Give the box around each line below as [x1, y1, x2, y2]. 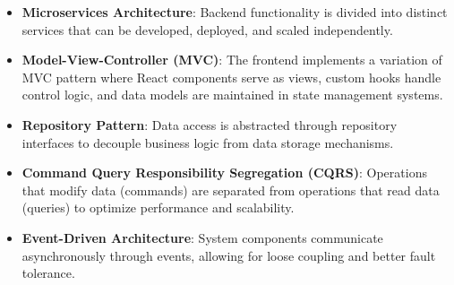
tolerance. [21, 263, 75, 282]
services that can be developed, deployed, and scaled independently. [21, 20, 393, 39]
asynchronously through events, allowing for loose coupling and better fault [21, 246, 436, 264]
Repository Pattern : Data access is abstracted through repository [21, 115, 398, 134]
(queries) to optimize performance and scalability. [21, 198, 295, 217]
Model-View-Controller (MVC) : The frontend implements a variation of [21, 50, 442, 69]
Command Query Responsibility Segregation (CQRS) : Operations [21, 163, 427, 182]
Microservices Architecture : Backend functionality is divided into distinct [21, 3, 448, 21]
